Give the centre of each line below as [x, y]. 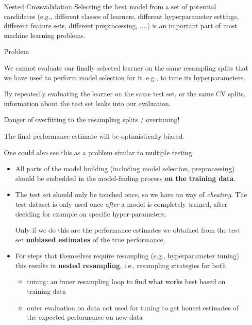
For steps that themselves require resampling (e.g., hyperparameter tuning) [127, 256]
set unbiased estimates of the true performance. [90, 239]
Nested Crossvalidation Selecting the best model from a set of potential [110, 6]
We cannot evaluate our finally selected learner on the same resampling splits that [126, 67]
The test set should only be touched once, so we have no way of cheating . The [131, 194]
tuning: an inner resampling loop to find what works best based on [126, 281]
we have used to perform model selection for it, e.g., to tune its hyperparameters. [125, 77]
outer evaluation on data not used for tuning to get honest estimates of [133, 307]
